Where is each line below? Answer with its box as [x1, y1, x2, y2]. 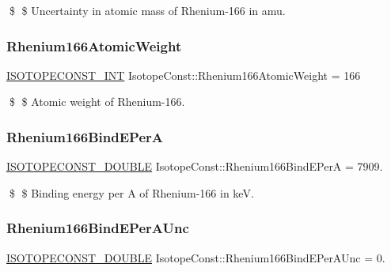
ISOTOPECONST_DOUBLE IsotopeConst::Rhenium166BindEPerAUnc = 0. [6, 249, 385, 265]
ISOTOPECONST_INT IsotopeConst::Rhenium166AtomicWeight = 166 [6, 66, 361, 83]
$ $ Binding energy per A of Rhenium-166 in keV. [9, 184, 254, 201]
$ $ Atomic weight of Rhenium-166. [9, 93, 185, 110]
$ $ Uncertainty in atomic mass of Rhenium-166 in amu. [9, 2, 286, 18]
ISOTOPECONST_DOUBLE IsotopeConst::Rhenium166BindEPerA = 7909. [6, 158, 383, 175]
